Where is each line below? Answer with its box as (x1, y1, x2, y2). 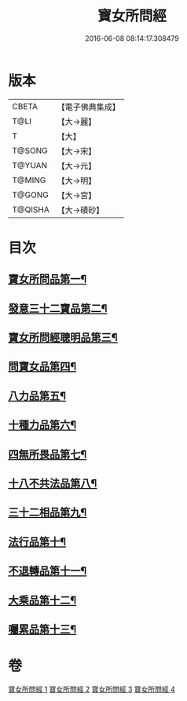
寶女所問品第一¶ (8, 273, 87, 286)
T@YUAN (12, 160, 48, 171)
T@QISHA (12, 204, 49, 215)
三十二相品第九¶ (8, 506, 87, 519)
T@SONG (12, 145, 49, 156)
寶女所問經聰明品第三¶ (8, 331, 118, 344)
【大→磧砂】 (57, 204, 104, 215)
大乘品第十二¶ (8, 593, 77, 607)
